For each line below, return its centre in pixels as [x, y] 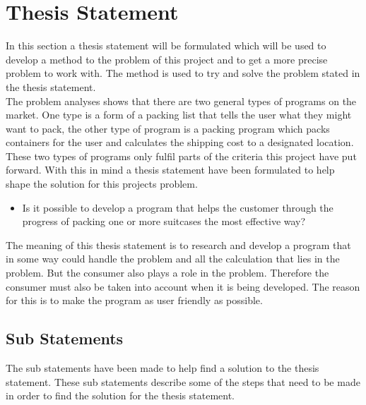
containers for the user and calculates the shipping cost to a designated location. [180, 142]
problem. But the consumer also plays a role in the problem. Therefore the [167, 273]
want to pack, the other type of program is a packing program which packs [168, 128]
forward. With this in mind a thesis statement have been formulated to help [170, 170]
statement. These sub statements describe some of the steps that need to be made [183, 381]
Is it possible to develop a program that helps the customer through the [178, 207]
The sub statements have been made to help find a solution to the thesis [163, 368]
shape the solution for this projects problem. [102, 184]
